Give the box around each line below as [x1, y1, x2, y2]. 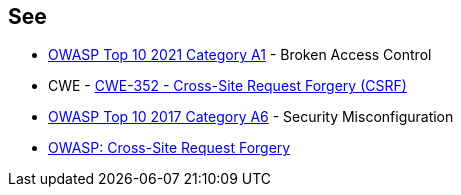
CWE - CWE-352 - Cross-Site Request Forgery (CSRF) [48, 77, 407, 95]
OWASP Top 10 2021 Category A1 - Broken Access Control [48, 46, 432, 64]
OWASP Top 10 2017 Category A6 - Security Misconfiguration [48, 108, 454, 126]
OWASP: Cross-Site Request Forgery [48, 139, 291, 157]
